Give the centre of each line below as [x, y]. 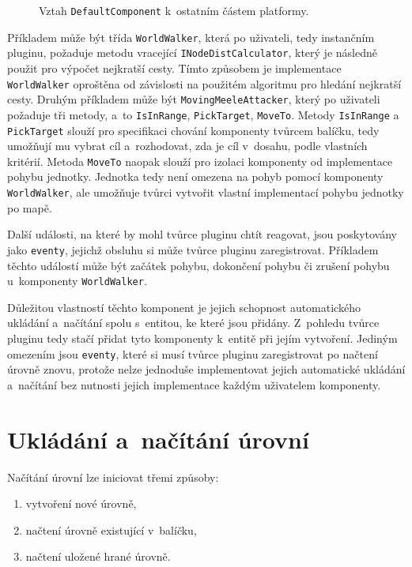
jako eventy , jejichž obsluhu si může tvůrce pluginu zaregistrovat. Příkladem [193, 249]
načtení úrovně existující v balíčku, [111, 529]
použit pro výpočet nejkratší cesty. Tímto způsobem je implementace [174, 68]
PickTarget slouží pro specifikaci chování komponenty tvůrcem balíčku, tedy [193, 130]
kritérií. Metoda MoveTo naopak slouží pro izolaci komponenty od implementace [200, 161]
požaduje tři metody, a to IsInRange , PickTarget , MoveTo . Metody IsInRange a [203, 114]
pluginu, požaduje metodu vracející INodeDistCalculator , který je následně [192, 53]
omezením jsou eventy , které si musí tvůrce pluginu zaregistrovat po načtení [193, 353]
